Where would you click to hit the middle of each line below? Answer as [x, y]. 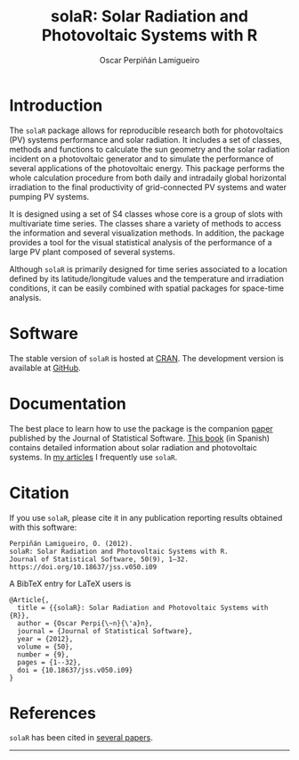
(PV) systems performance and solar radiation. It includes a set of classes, [146, 139]
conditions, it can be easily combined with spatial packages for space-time [147, 288]
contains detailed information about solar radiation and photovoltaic [133, 447]
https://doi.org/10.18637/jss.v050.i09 [83, 567]
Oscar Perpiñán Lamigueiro [149, 60]
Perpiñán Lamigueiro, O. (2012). [71, 543]
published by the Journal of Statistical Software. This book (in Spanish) [139, 438]
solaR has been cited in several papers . [81, 738]
